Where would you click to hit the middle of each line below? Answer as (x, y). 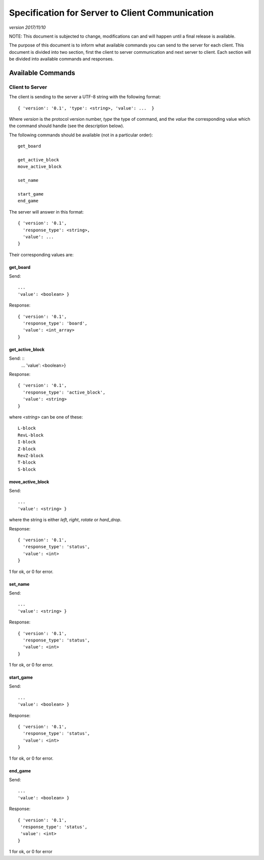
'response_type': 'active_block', (64, 392)
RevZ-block (31, 455)
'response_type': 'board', (55, 323)
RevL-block (31, 435)
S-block (27, 469)
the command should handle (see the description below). (66, 126)
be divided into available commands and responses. (61, 59)
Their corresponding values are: (41, 255)
